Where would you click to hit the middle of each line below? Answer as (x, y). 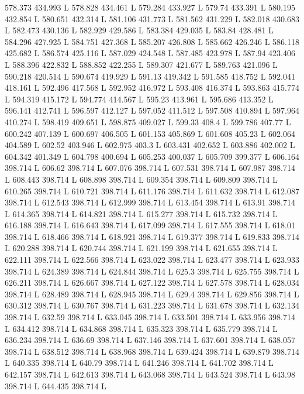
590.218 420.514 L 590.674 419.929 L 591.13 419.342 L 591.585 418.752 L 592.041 (150, 76)
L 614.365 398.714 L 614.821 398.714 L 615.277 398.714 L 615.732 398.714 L (141, 213)
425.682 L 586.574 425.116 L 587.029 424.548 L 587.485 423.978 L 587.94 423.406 (150, 53)
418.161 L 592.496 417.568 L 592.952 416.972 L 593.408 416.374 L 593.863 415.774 (152, 88)
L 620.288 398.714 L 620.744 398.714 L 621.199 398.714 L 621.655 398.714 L (141, 248)
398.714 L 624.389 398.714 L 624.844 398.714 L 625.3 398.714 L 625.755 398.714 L (152, 271)
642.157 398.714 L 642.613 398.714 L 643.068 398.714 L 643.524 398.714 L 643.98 (150, 374)
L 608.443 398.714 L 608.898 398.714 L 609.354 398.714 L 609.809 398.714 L (141, 179)
